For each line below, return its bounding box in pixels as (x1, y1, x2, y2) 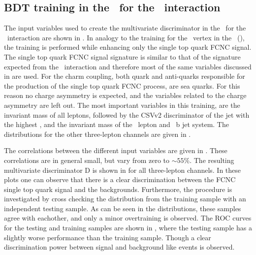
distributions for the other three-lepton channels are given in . (4, 128, 191, 139)
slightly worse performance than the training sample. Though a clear (4, 232, 211, 242)
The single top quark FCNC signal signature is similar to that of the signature (4, 51, 241, 62)
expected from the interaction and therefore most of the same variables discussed (4, 61, 252, 71)
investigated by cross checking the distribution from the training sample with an (4, 193, 246, 204)
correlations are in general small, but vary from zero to (4, 155, 170, 165)
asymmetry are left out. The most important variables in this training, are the (4, 99, 240, 110)
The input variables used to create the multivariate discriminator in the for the (4, 23, 246, 33)
